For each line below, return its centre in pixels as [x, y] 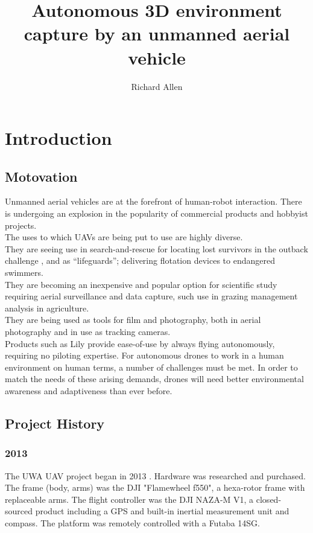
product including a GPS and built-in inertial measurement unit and [162, 511]
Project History [55, 423]
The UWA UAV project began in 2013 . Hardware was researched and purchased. [156, 475]
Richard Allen [157, 86]
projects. [21, 225]
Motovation [41, 176]
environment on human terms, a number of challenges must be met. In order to [151, 367]
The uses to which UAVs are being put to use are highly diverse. [124, 237]
